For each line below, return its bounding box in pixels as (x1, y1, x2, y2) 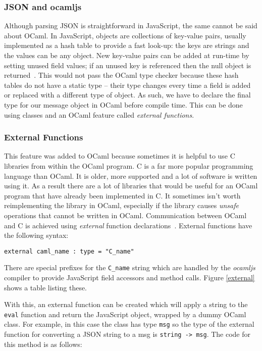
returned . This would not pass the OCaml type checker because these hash (4, 70, 239, 80)
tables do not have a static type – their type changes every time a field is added (4, 79, 251, 90)
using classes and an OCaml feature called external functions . (4, 109, 194, 120)
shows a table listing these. (4, 282, 87, 292)
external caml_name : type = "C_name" (4, 247, 134, 255)
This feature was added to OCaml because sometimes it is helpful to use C (4, 151, 235, 161)
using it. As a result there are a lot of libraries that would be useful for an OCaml (4, 180, 258, 191)
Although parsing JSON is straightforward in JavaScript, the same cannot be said (4, 20, 257, 31)
